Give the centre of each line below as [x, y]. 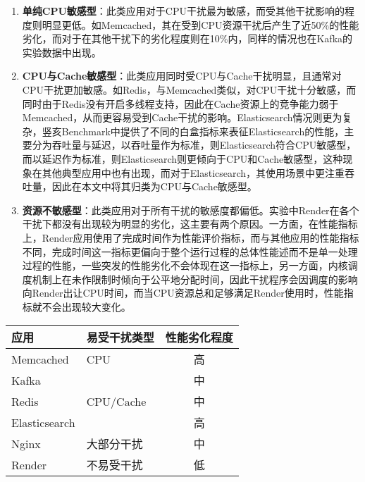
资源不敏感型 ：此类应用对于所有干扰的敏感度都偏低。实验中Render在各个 [191, 210]
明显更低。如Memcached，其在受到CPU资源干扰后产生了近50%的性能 [200, 24]
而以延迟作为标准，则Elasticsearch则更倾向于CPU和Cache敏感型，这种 [182, 158]
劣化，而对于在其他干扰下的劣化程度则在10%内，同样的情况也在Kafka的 [187, 38]
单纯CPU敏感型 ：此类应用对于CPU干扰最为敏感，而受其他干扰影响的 [183, 11]
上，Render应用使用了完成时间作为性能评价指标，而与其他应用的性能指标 [191, 237]
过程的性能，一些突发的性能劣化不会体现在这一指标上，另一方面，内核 [185, 265]
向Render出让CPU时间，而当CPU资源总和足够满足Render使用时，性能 [183, 293]
